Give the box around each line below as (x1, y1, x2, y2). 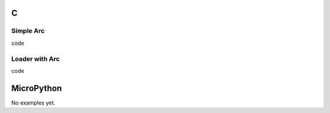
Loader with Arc (11, 55, 61, 63)
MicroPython (11, 83, 62, 94)
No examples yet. (11, 99, 56, 106)
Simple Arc (11, 27, 45, 35)
